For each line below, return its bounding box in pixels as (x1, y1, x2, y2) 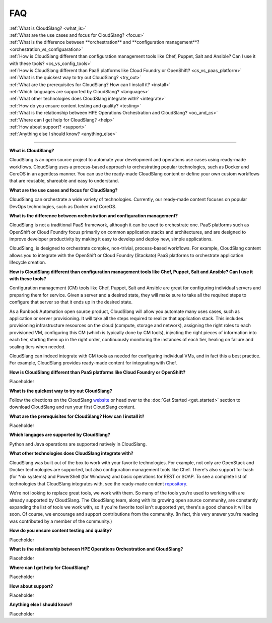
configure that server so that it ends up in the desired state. (9, 299, 133, 305)
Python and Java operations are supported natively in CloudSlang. (9, 441, 147, 447)
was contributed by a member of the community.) (9, 518, 112, 524)
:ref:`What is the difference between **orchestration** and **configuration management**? (9, 39, 199, 45)
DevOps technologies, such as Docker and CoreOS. (9, 203, 117, 209)
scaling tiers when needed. (9, 343, 65, 350)
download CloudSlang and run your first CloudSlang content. (9, 404, 136, 410)
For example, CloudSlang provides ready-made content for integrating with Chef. (9, 360, 177, 366)
